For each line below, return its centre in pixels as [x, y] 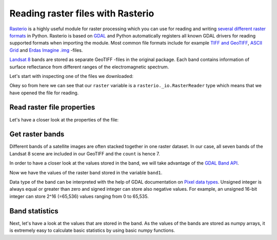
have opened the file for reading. [44, 93]
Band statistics [34, 211]
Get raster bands [37, 134]
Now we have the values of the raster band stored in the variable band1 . [86, 172]
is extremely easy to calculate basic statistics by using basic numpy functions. [92, 230]
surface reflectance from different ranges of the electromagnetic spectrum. [89, 67]
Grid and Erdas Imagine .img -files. [46, 50]
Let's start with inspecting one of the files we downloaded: [71, 76]
